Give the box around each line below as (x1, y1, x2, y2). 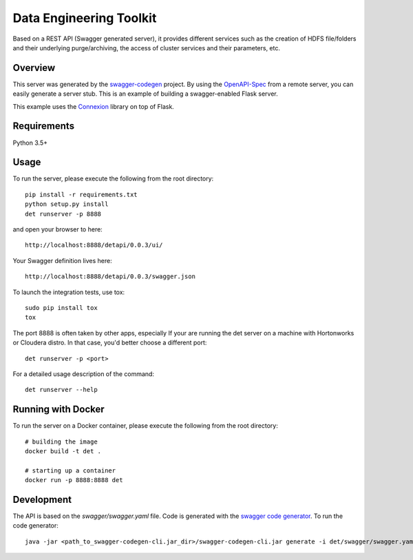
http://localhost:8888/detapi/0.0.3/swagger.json (25, 273, 196, 280)
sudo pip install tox (25, 304, 98, 311)
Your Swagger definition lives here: (12, 256, 113, 265)
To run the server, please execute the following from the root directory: (12, 174, 214, 183)
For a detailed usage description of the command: (12, 369, 155, 378)
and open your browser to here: (12, 225, 103, 234)
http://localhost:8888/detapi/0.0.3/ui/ (25, 241, 163, 249)
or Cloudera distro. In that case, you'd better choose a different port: (12, 338, 207, 347)
